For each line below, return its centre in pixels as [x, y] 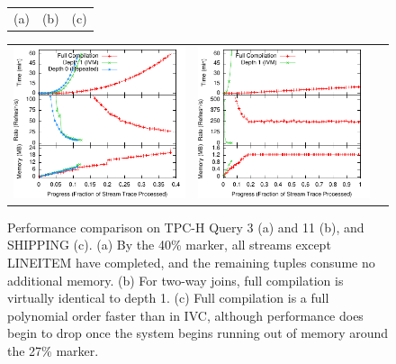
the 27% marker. [53, 350]
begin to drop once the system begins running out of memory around [198, 333]
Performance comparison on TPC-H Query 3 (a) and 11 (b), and [186, 227]
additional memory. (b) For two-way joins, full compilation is [175, 280]
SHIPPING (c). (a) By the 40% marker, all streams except [169, 245]
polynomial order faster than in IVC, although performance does [185, 315]
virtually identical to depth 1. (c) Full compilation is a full [168, 298]
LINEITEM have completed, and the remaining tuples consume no [191, 262]
